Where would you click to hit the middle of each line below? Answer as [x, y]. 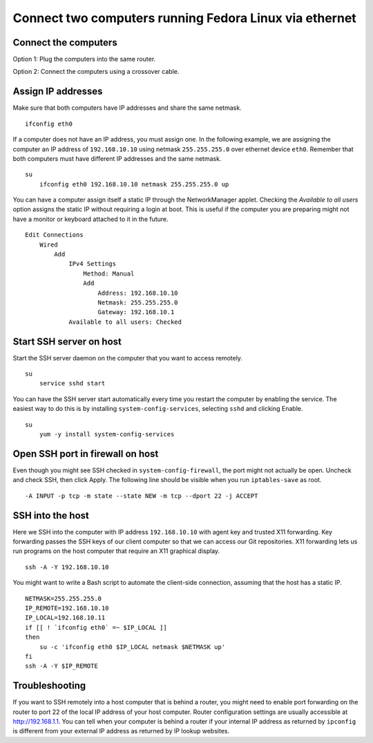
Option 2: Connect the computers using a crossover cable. [96, 72]
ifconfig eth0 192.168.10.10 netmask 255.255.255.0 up [134, 184]
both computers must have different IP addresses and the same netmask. [117, 158]
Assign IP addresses [58, 91]
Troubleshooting [49, 686]
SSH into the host [51, 515]
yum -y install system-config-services [107, 434]
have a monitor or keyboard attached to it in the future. [90, 219]
